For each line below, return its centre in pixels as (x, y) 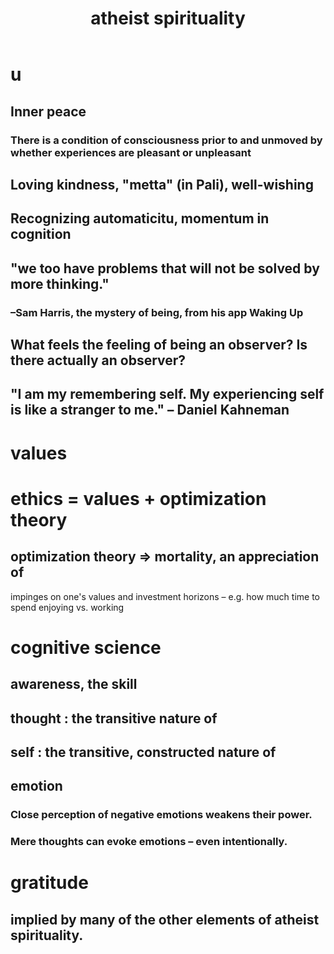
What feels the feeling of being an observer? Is (159, 344)
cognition (41, 234)
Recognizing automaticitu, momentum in (140, 218)
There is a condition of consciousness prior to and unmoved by (166, 140)
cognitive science (86, 647)
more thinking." (60, 283)
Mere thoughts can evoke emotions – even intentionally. (149, 842)
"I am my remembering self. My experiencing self (167, 394)
